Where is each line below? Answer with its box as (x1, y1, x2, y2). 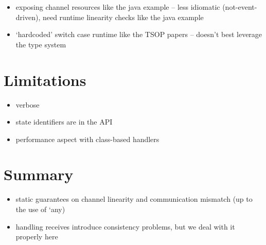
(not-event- (222, 2, 257, 12)
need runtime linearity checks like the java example (42, 11, 204, 22)
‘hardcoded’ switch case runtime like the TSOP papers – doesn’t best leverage (15, 29, 262, 40)
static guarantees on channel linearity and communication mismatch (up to (15, 194, 253, 204)
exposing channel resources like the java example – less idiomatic (15, 2, 220, 12)
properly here (15, 231, 58, 242)
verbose (15, 99, 40, 110)
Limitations (4, 69, 86, 90)
